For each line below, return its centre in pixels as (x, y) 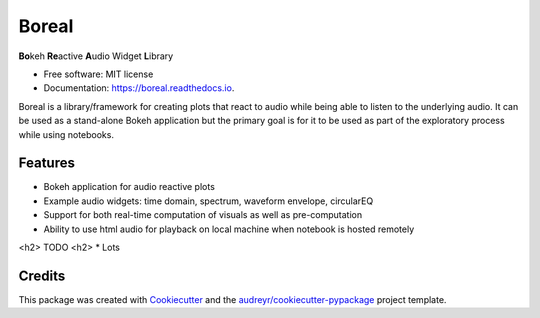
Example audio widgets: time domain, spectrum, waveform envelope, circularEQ (208, 201)
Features (46, 163)
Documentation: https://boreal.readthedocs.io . (139, 88)
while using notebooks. (66, 134)
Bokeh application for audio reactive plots (129, 187)
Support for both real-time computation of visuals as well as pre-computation (203, 215)
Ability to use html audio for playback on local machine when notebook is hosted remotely (229, 229)
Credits (42, 275)
